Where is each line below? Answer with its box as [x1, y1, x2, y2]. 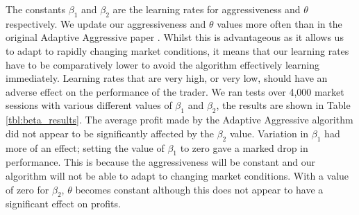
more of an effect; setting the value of [6, 140, 165, 155]
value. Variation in [229, 126, 309, 140]
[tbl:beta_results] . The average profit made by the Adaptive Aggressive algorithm [6, 112, 353, 127]
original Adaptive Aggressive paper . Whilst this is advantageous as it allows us [6, 30, 344, 44]
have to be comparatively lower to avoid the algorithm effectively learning [6, 57, 320, 71]
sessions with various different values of [6, 98, 172, 112]
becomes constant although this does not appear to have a [75, 182, 324, 196]
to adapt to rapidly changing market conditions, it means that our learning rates [6, 43, 349, 58]
